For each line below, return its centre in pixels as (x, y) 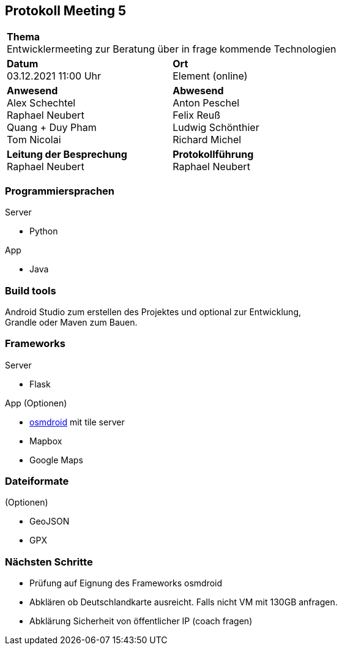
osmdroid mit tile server (77, 422)
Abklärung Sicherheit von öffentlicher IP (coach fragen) (141, 621)
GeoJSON (50, 521)
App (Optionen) (36, 403)
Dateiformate (37, 481)
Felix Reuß (197, 115)
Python (44, 231)
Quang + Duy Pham (52, 128)
